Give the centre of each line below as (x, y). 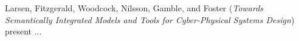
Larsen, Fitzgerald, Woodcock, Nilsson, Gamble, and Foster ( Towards (134, 8)
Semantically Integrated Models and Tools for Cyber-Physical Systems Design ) (150, 19)
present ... (23, 31)
